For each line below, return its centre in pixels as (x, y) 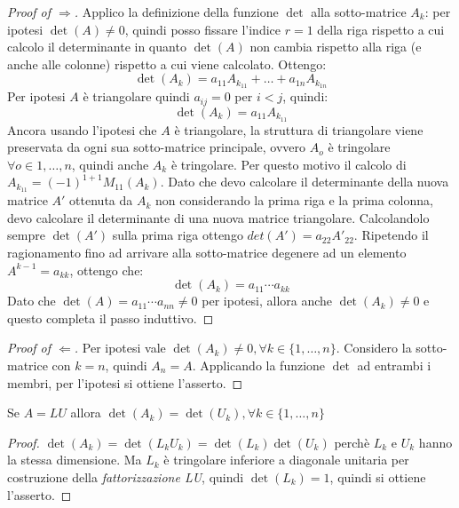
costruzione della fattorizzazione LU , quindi (126, 476)
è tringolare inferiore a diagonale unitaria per (286, 460)
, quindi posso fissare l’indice (203, 29)
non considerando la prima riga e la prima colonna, (294, 200)
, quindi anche (110, 164)
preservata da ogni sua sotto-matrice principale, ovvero (157, 147)
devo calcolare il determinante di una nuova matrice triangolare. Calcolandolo (218, 217)
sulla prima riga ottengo (178, 235)
